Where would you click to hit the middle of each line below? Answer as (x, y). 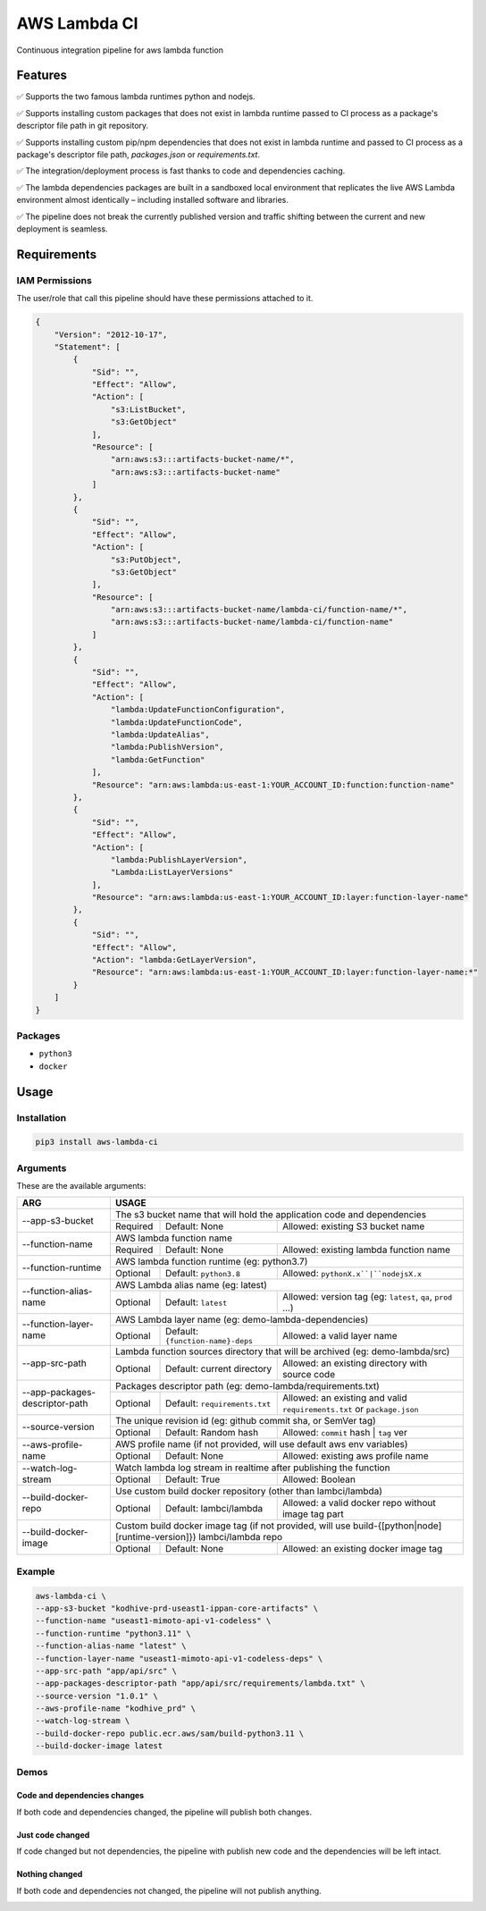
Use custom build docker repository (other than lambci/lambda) (249, 1491)
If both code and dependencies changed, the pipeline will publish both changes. (164, 1812)
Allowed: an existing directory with (355, 1363)
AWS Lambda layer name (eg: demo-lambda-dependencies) (242, 1320)
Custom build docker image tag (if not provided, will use (233, 1526)
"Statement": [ (87, 347)
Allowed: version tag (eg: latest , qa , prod (367, 1297)
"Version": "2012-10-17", (111, 334)
